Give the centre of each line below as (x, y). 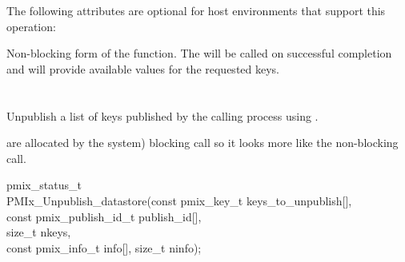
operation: (31, 26)
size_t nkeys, (39, 232)
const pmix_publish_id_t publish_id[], (104, 216)
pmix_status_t (44, 185)
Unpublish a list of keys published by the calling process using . (162, 115)
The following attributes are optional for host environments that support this (196, 10)
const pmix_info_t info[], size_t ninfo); (104, 247)
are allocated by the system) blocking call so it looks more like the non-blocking (202, 143)
